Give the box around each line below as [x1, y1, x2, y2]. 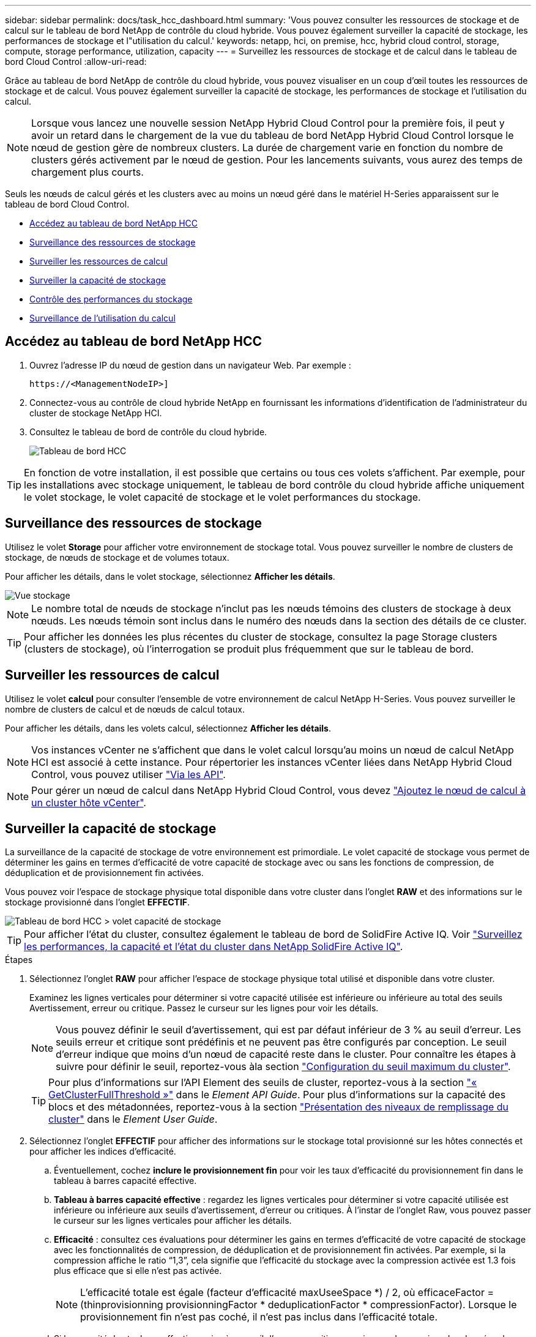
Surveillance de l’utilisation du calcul [29, 313, 176, 323]
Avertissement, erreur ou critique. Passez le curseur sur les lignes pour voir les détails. [29, 1003, 379, 1014]
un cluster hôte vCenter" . [31, 796, 146, 809]
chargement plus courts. [31, 166, 144, 178]
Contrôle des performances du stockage [29, 294, 193, 304]
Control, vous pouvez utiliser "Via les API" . [31, 768, 226, 781]
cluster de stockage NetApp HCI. [29, 407, 162, 418]
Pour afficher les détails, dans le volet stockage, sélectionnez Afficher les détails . [5, 571, 335, 582]
